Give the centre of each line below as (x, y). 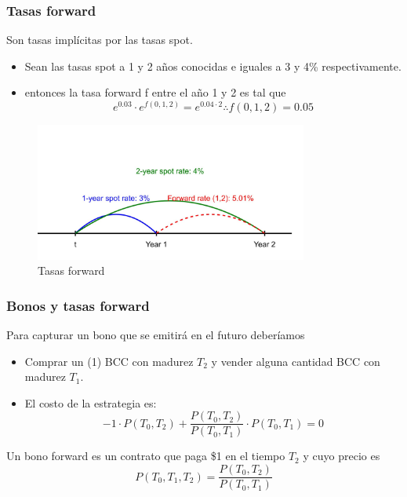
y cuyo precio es (342, 456)
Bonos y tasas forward (78, 305)
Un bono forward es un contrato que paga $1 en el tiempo (146, 456)
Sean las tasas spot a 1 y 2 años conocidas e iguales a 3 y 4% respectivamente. (213, 66)
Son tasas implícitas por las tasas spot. (100, 40)
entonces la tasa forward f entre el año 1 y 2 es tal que (155, 92)
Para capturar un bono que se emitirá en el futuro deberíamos (156, 334)
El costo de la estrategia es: (91, 402)
